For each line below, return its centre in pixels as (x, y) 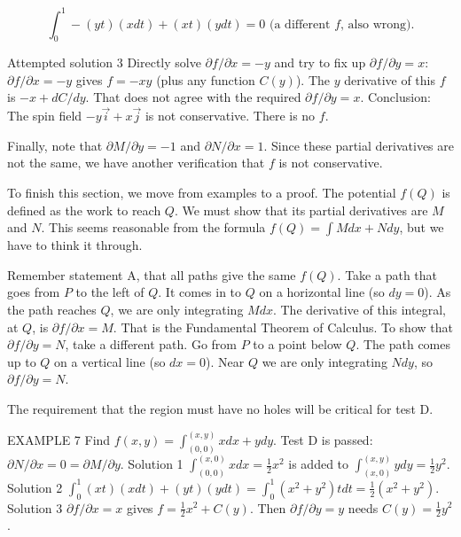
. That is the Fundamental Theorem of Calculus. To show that (283, 327)
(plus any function (206, 79)
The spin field (45, 116)
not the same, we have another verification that (136, 163)
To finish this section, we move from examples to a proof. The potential (202, 193)
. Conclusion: (395, 97)
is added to (319, 464)
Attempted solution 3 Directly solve (104, 62)
